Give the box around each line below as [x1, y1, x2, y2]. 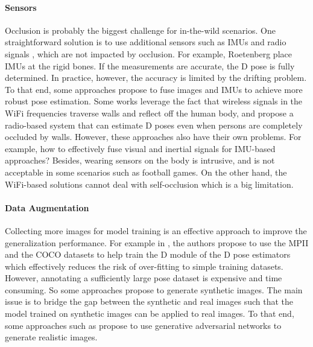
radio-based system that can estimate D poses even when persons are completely [5, 118, 303, 131]
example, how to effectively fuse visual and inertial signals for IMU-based [5, 142, 276, 154]
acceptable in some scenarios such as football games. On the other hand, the [5, 165, 287, 178]
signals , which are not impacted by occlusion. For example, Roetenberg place [5, 47, 292, 60]
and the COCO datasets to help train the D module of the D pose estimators [5, 248, 291, 261]
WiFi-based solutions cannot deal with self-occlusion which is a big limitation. [5, 177, 294, 190]
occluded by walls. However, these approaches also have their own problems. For [5, 130, 302, 143]
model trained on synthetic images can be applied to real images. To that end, [5, 307, 294, 320]
